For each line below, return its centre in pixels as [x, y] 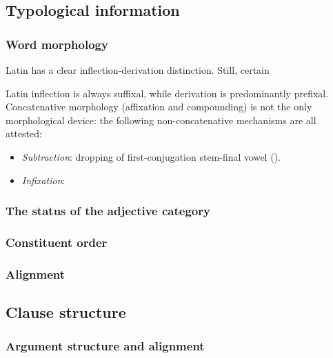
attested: [24, 133]
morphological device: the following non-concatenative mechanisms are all [161, 120]
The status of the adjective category [108, 211]
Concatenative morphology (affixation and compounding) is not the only [159, 107]
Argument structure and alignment [105, 346]
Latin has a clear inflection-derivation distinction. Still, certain [138, 70]
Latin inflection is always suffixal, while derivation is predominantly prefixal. [167, 93]
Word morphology [57, 44]
